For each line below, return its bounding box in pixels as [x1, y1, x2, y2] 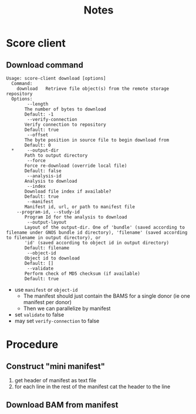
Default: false [24, 168, 62, 174]
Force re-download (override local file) [24, 163, 127, 169]
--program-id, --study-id [16, 209, 80, 215]
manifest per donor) [23, 299, 72, 305]
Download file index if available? [24, 189, 111, 194]
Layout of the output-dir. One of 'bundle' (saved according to [24, 224, 185, 230]
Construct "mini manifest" [6, 361, 106, 371]
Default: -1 [24, 112, 54, 117]
